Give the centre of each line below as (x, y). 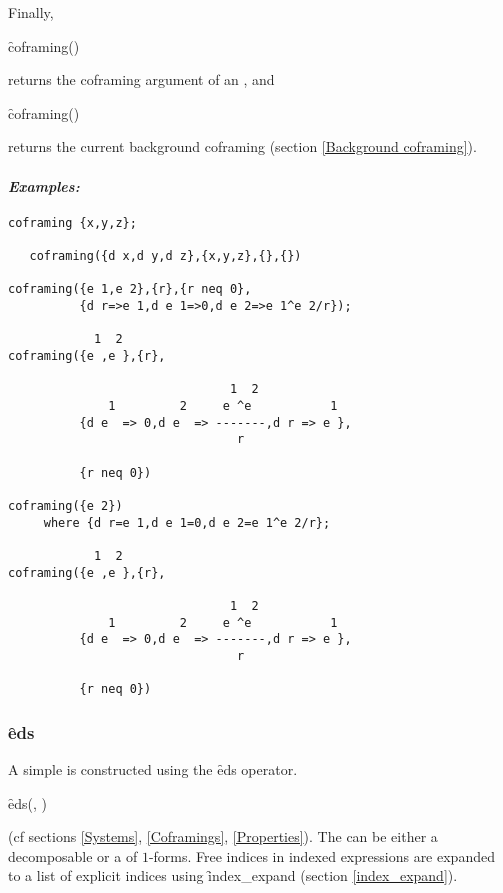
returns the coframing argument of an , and (141, 79)
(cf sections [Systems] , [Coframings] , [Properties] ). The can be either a (223, 836)
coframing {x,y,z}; (72, 222)
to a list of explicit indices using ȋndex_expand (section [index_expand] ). (233, 875)
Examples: (44, 185)
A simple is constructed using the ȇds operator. (153, 769)
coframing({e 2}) (65, 505)
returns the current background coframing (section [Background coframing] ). (242, 146)
